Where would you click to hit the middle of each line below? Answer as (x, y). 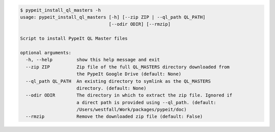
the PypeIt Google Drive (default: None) (129, 74)
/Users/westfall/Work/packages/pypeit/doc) (132, 110)
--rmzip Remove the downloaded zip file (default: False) (114, 117)
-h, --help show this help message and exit (93, 60)
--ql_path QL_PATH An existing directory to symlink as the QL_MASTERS (118, 81)
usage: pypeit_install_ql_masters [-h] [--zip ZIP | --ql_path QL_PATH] (113, 17)
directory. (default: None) (112, 88)
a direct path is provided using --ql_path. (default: (146, 102)
